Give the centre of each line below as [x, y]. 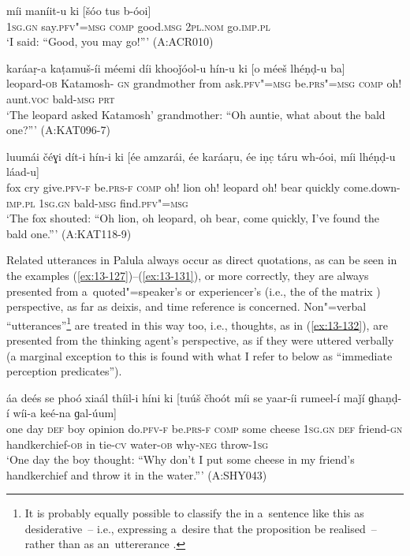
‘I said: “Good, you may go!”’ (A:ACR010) [110, 41]
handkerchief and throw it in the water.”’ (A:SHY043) [137, 474]
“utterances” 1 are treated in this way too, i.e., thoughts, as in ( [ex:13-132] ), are [197, 323]
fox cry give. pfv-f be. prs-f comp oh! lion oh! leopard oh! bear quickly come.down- [203, 187]
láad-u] [23, 172]
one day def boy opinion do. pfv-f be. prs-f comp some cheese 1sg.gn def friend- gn [205, 428]
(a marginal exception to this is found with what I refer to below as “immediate [199, 355]
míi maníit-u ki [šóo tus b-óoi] [79, 10]
